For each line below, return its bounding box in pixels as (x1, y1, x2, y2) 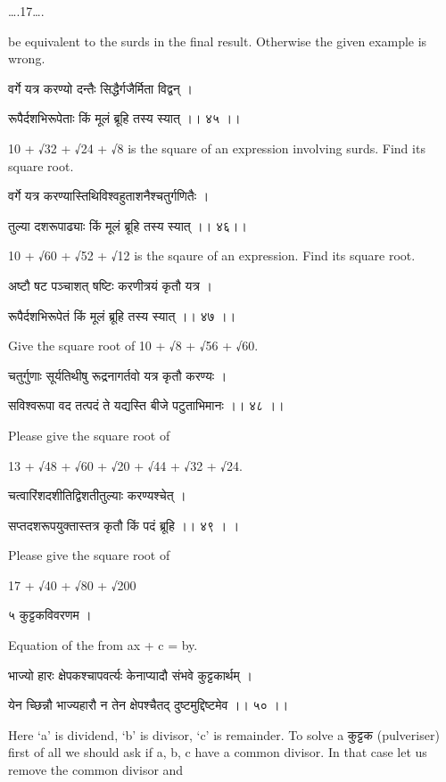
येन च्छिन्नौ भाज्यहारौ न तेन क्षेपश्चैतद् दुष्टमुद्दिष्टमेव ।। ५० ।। (8, 696, 289, 714)
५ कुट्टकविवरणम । (8, 605, 92, 624)
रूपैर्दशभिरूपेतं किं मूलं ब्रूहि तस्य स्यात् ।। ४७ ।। (8, 306, 236, 325)
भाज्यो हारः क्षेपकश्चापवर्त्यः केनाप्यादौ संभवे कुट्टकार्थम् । (8, 665, 252, 684)
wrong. (8, 49, 45, 68)
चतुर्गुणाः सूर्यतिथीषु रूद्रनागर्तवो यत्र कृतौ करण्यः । (8, 366, 227, 384)
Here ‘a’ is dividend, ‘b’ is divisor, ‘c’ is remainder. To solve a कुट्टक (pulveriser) (8, 725, 440, 744)
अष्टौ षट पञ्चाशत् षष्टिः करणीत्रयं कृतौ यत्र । (8, 276, 212, 294)
